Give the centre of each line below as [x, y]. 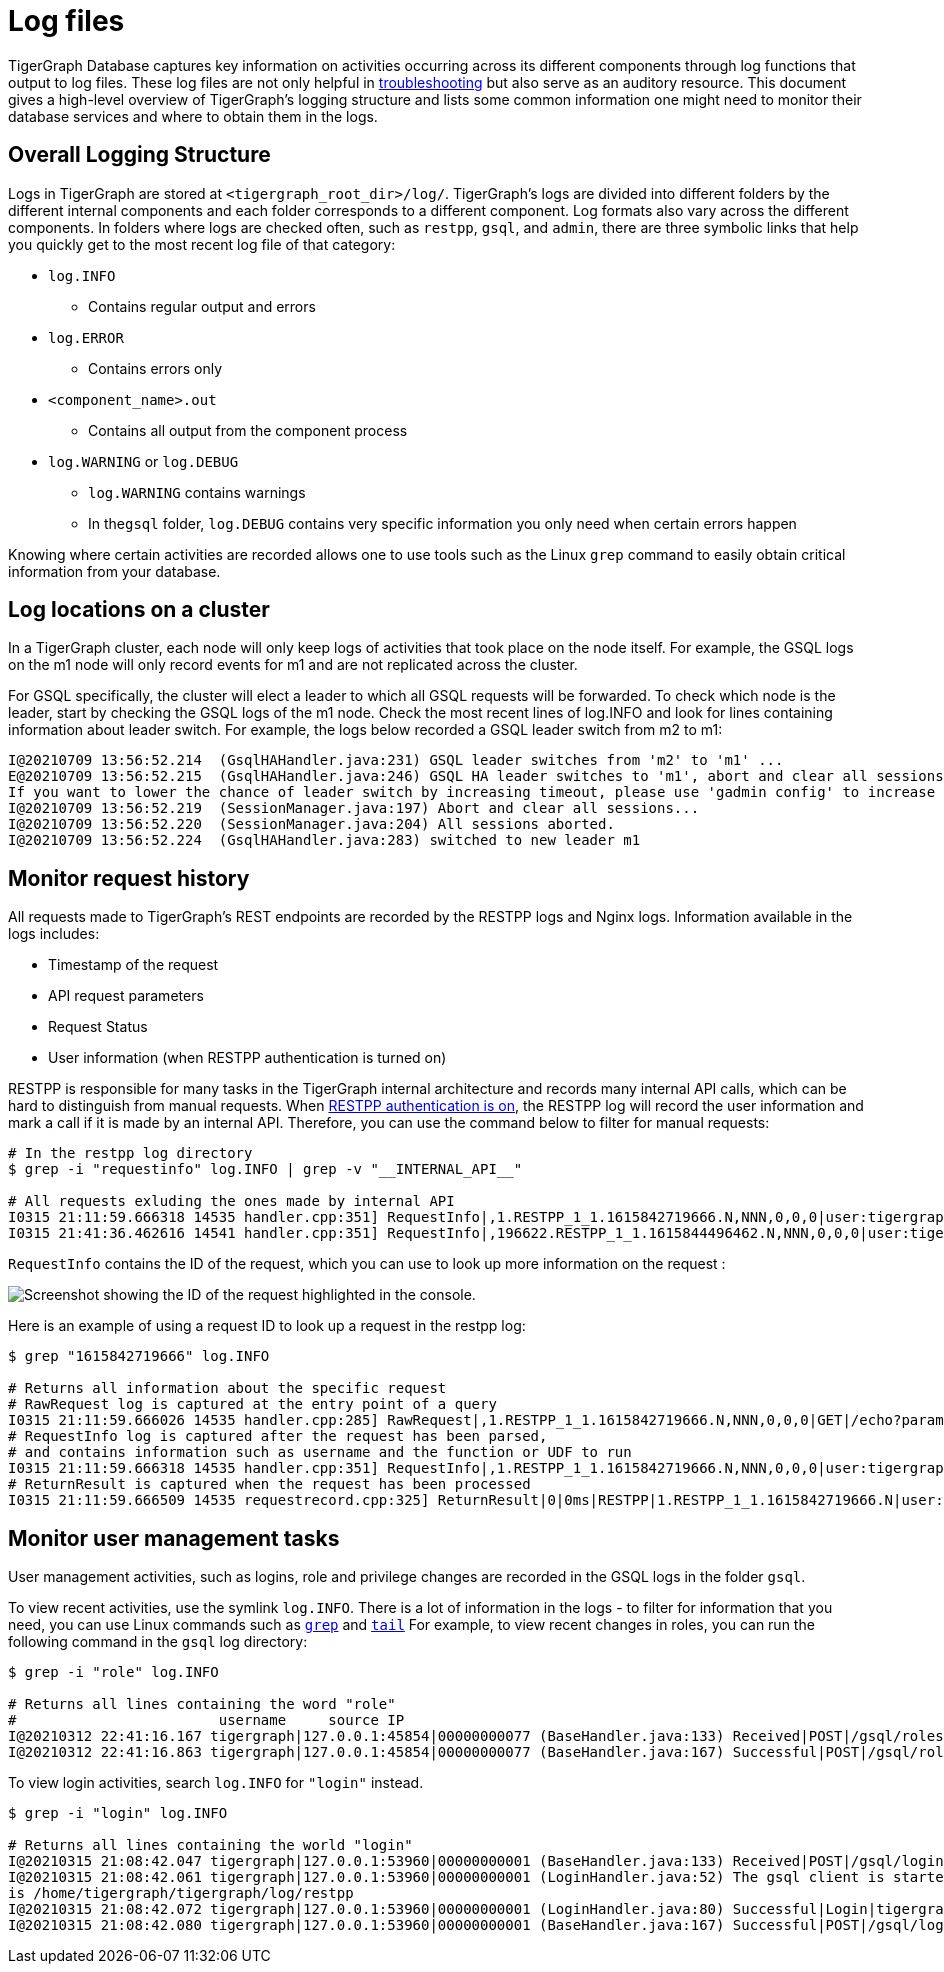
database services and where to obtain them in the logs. [193, 116]
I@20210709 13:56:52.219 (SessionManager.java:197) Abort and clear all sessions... [354, 808]
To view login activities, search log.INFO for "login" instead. [216, 1783]
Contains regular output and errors [202, 306]
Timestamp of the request [133, 965]
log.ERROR [86, 337]
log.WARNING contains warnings [197, 492]
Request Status [98, 1027]
